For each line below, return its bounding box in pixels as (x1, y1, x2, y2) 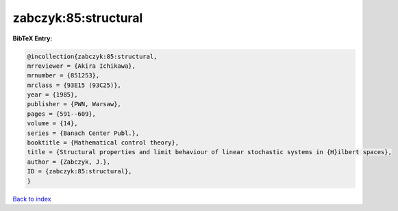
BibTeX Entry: (12, 34, 53, 42)
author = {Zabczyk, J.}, (27, 158, 111, 166)
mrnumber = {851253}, (27, 72, 100, 79)
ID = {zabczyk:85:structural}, (27, 168, 133, 175)
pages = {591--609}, (27, 110, 96, 118)
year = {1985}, (27, 91, 78, 99)
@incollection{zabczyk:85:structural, (27, 52, 158, 60)
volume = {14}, (27, 120, 78, 127)
